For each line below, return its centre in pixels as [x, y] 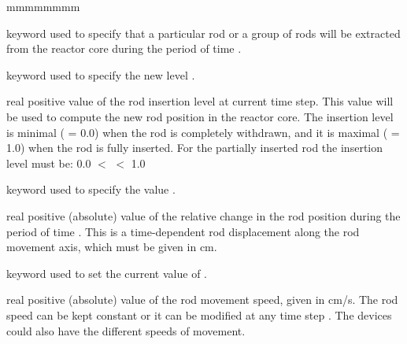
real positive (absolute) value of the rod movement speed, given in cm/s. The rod [202, 300]
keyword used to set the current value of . [107, 273]
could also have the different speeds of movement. [126, 330]
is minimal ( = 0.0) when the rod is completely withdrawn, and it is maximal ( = [203, 132]
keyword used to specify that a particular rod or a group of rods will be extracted [203, 33]
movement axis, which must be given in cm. [112, 247]
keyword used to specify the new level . [101, 74]
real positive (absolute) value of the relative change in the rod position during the [203, 215]
